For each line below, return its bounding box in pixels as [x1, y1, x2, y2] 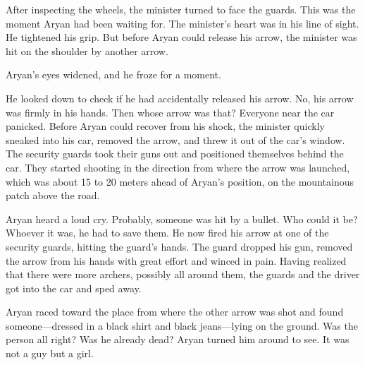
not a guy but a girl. [6, 346, 94, 361]
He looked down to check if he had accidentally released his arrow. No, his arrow [6, 90, 354, 105]
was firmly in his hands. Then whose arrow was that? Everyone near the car [6, 104, 335, 119]
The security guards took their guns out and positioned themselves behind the [6, 146, 344, 161]
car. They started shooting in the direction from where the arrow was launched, [6, 160, 350, 174]
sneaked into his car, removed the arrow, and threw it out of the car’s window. [6, 132, 345, 147]
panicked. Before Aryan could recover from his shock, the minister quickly [6, 119, 325, 133]
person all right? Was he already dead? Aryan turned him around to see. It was [6, 332, 349, 347]
